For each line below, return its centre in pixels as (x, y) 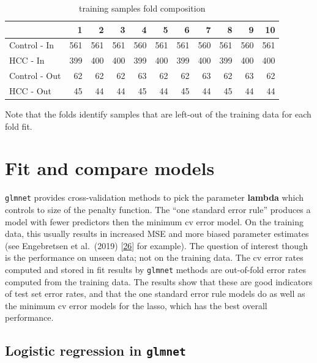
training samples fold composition (142, 8)
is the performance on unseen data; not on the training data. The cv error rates (154, 257)
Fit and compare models (110, 168)
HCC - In (27, 60)
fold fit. (19, 126)
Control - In (32, 45)
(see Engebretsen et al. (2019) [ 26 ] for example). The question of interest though (156, 245)
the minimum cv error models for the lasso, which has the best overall (136, 305)
